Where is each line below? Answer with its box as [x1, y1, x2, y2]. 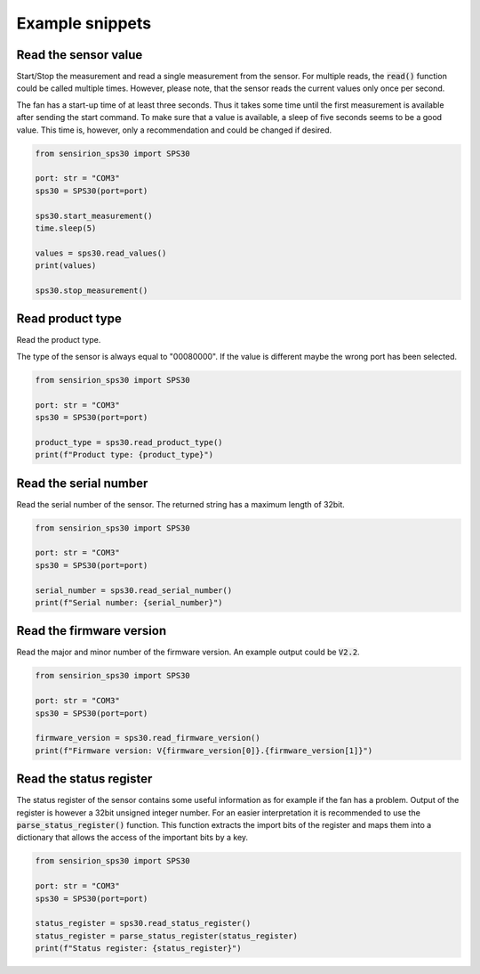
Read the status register [16, 771, 153, 787]
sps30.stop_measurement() [35, 285, 148, 296]
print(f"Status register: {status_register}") [35, 944, 242, 954]
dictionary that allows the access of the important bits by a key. [16, 832, 249, 843]
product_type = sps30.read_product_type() [35, 437, 223, 447]
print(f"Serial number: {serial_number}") [35, 597, 223, 607]
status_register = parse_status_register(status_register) [35, 930, 298, 941]
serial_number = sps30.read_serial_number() [35, 585, 233, 596]
